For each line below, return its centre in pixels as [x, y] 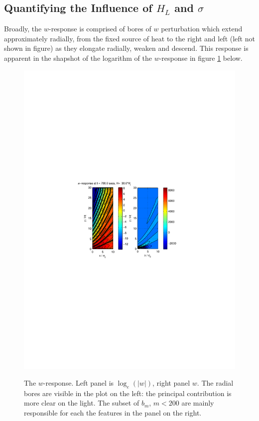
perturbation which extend [202, 29]
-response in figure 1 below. [201, 58]
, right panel [171, 383]
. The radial [215, 383]
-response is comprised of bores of [100, 29]
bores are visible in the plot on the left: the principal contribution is [128, 393]
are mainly [198, 403]
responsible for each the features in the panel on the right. [113, 413]
